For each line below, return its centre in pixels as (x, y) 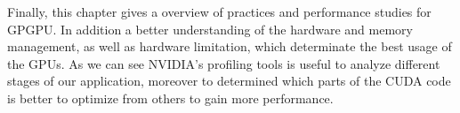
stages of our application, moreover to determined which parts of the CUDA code (229, 81)
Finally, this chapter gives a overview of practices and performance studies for (219, 11)
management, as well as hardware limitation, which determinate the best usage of (230, 46)
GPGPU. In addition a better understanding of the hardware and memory (210, 29)
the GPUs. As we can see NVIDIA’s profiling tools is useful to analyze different (224, 63)
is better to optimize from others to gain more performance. (170, 98)
